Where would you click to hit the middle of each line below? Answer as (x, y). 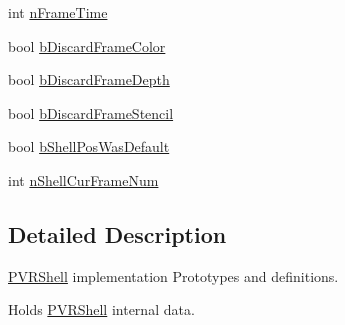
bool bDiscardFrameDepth (89, 79)
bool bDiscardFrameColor (87, 45)
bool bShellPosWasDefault (89, 146)
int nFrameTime (58, 12)
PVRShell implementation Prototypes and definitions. (173, 275)
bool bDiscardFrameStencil (91, 112)
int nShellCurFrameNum (83, 179)
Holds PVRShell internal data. (101, 309)
